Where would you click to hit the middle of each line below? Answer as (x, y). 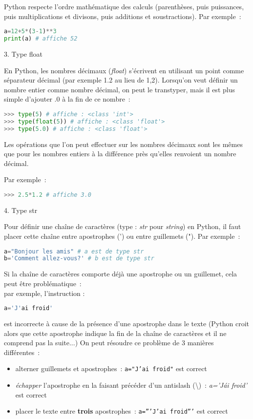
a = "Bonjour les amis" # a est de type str (74, 251)
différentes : (22, 352)
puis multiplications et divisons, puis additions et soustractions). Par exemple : (123, 16)
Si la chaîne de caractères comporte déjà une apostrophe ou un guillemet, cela (121, 274)
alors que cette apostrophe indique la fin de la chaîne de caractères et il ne (115, 333)
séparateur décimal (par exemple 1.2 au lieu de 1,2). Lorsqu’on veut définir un (121, 80)
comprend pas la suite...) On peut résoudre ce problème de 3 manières (109, 343)
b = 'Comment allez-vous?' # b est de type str (79, 259)
